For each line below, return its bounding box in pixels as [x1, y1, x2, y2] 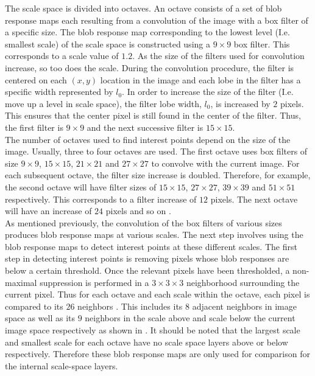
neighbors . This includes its [77, 299, 183, 312]
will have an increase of [5, 204, 92, 217]
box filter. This [233, 37, 290, 50]
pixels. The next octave [210, 192, 298, 205]
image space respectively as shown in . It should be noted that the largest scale [5, 324, 300, 336]
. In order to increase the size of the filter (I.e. [122, 85, 294, 98]
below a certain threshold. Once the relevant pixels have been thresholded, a [5, 264, 290, 277]
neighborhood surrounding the [186, 276, 300, 288]
